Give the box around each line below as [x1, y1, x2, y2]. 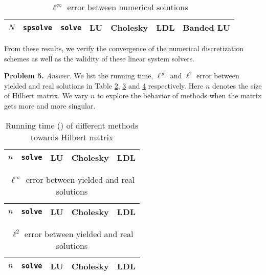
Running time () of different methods [5, 119, 139, 131]
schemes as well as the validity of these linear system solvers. [4, 53, 195, 64]
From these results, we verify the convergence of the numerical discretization [4, 43, 244, 53]
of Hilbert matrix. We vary [4, 90, 88, 101]
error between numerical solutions [67, 1, 188, 13]
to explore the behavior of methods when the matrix [97, 90, 262, 101]
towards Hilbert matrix [30, 131, 114, 143]
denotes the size [212, 80, 262, 91]
